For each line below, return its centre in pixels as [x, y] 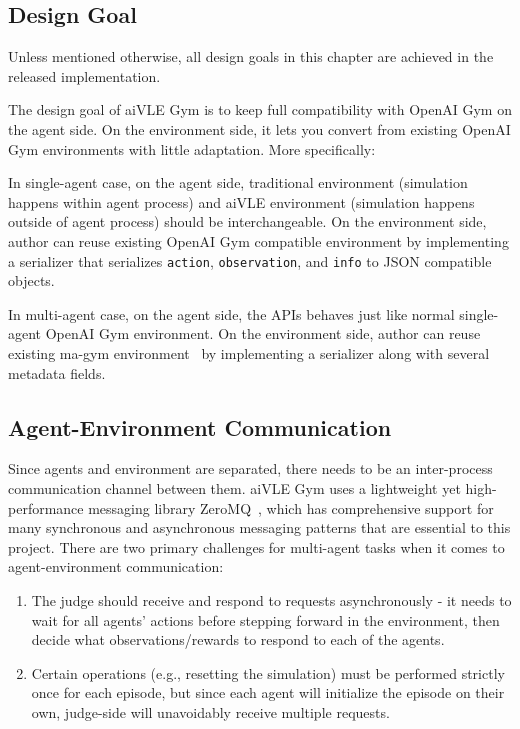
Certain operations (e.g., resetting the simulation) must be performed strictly [268, 672]
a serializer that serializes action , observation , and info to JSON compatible [250, 260]
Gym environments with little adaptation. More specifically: [192, 148]
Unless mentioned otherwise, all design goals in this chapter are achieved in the [251, 56]
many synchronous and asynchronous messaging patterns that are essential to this [259, 527]
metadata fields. [57, 372]
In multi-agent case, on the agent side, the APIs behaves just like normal [231, 313]
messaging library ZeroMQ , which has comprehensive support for [291, 507]
